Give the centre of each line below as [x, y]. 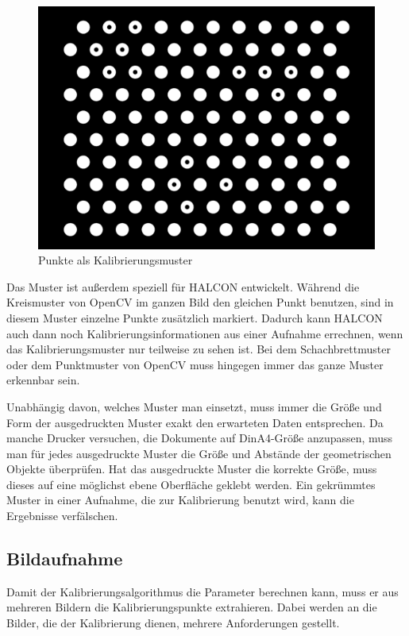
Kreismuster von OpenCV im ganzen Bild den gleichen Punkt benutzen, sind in [200, 302]
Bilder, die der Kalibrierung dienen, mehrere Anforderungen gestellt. [173, 623]
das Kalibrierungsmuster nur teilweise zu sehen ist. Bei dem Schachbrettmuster [199, 349]
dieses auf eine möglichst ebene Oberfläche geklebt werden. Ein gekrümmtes [191, 484]
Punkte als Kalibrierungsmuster [116, 260]
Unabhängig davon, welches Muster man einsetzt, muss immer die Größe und [194, 406]
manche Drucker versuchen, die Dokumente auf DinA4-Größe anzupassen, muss [200, 438]
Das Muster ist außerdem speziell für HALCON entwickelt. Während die [183, 286]
